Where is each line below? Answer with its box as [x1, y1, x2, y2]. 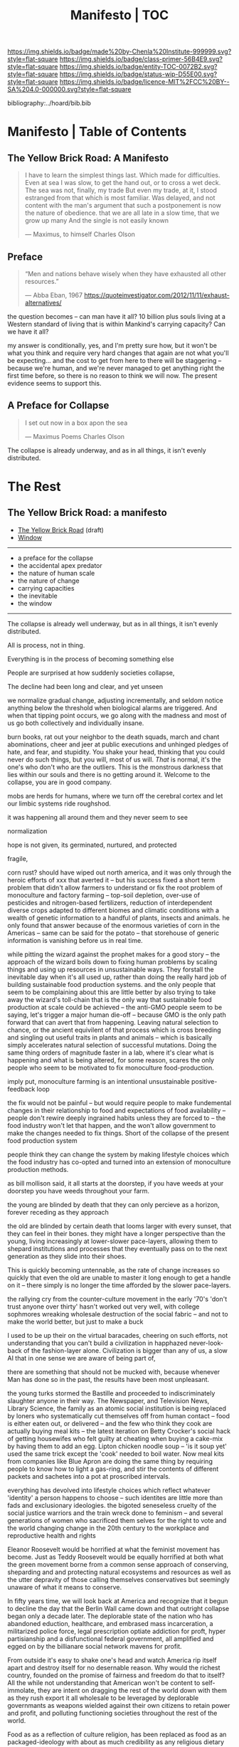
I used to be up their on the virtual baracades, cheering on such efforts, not [7, 1331, 228, 1339]
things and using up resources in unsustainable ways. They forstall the [7, 965, 215, 973]
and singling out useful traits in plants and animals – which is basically [7, 1033, 213, 1042]
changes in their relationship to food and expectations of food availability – [7, 1106, 226, 1114]
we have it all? [7, 327, 49, 336]
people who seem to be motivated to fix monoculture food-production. [7, 1063, 215, 1072]
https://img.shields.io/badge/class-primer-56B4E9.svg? [59, 55, 223, 63]
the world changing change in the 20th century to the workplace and [7, 1524, 209, 1532]
